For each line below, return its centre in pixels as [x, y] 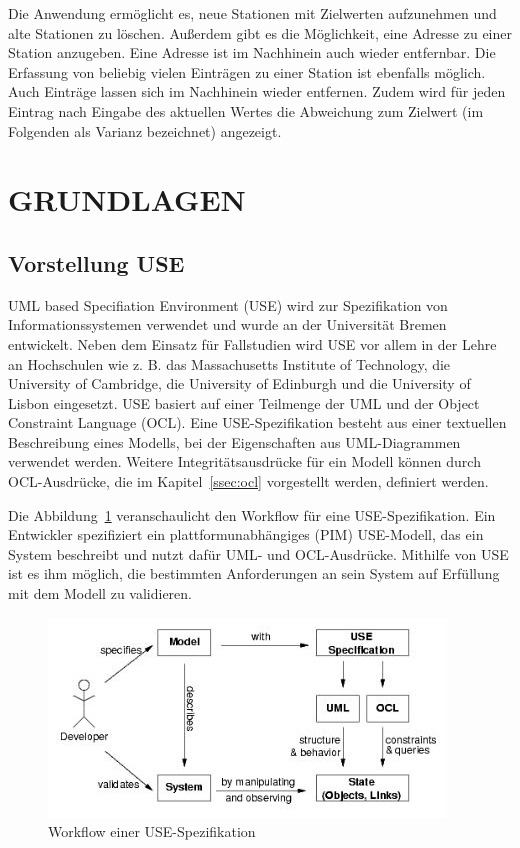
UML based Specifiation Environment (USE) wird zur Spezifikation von [228, 304]
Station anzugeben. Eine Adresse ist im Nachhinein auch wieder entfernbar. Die [252, 52]
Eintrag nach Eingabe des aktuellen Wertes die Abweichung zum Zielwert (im [246, 110]
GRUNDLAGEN [127, 199]
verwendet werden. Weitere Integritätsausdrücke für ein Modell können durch [244, 461]
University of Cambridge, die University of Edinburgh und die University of [239, 383]
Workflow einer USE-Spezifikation [152, 831]
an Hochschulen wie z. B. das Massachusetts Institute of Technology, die [229, 363]
